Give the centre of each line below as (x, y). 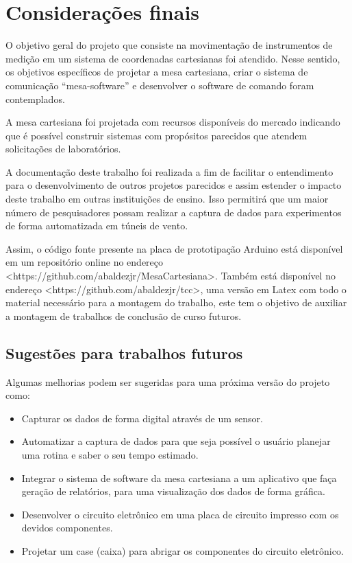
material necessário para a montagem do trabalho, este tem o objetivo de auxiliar (176, 302)
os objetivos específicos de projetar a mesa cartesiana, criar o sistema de (157, 72)
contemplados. (35, 99)
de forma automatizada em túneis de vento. (97, 226)
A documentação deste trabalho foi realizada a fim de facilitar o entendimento (169, 171)
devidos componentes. (67, 528)
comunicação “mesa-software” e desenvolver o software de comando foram (160, 85)
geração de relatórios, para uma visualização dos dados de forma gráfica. (173, 491)
